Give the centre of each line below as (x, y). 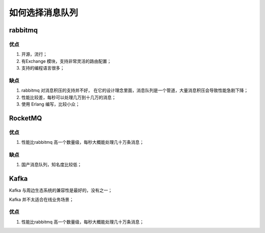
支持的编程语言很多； (43, 68)
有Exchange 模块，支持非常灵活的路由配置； (66, 61)
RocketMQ (26, 118)
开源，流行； (34, 54)
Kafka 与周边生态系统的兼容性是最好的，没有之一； (61, 190)
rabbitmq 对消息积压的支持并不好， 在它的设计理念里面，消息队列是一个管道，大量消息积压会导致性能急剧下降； (135, 90)
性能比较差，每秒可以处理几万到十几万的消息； (69, 97)
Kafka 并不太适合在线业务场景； (41, 199)
